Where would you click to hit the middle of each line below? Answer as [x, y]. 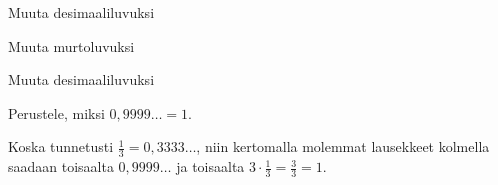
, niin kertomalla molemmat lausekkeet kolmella [343, 146]
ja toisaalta [210, 166]
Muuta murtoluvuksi [71, 45]
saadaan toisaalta [61, 166]
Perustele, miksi [56, 112]
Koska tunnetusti [61, 146]
